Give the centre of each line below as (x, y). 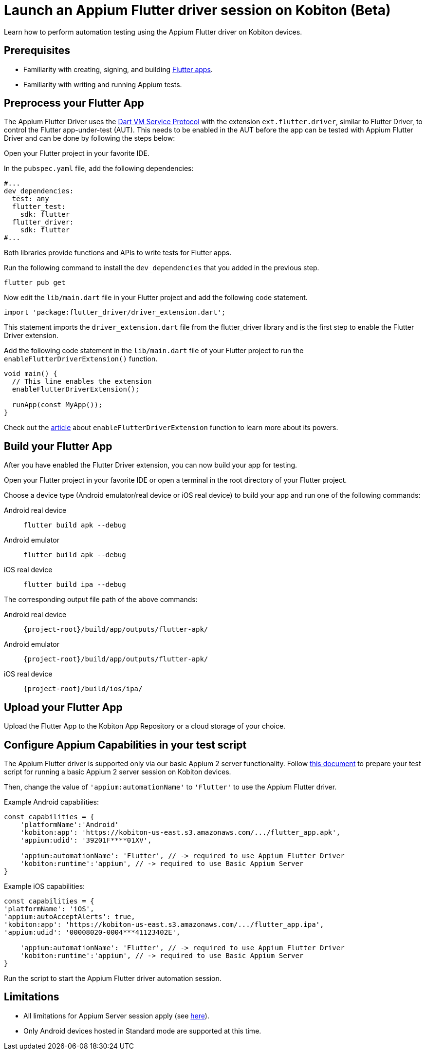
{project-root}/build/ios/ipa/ (83, 689)
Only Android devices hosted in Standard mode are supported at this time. (142, 1031)
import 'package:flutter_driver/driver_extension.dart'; (115, 312)
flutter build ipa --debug (75, 585)
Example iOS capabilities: (45, 886)
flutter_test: (39, 207)
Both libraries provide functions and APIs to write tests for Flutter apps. (118, 253)
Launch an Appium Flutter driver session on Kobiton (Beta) (197, 10)
